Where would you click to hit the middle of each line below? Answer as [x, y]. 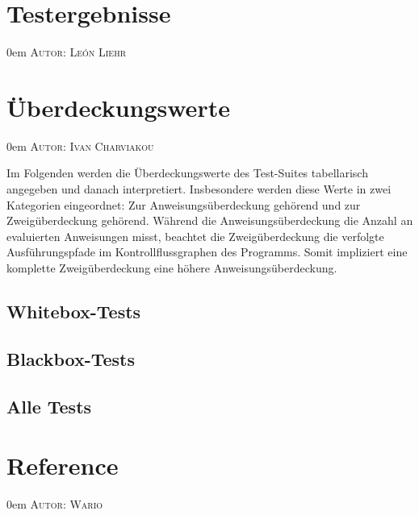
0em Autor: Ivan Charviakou [80, 145]
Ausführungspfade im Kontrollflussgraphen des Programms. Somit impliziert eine [207, 252]
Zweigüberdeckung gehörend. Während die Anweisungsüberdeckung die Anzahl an [210, 220]
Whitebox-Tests [74, 311]
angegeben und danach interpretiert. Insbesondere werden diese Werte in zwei [199, 189]
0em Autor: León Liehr [66, 52]
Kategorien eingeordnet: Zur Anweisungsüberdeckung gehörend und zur [184, 204]
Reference [63, 465]
